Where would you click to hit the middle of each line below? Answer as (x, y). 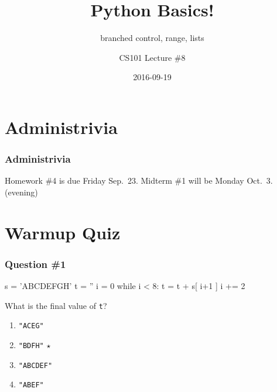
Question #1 (35, 264)
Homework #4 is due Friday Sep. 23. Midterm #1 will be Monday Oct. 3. (139, 180)
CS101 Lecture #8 (152, 57)
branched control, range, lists (152, 38)
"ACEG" (31, 326)
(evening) (21, 192)
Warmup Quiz (63, 232)
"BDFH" (31, 346)
